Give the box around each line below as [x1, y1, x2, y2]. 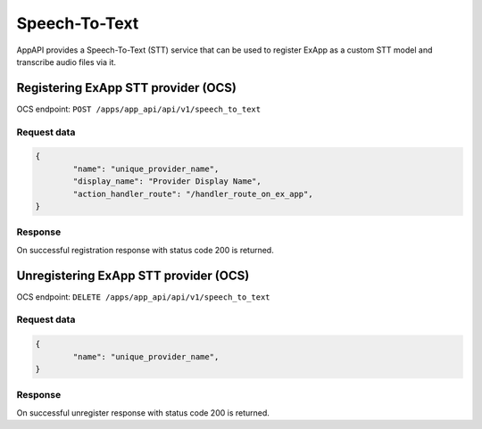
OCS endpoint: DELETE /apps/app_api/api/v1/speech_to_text [16, 291, 271, 302]
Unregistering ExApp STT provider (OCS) [16, 268, 250, 283]
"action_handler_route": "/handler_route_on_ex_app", [72, 188, 313, 199]
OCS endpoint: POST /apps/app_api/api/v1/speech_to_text [16, 103, 262, 114]
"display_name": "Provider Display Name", [72, 177, 262, 186]
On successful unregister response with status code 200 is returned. [16, 407, 270, 418]
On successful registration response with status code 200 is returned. [16, 244, 274, 255]
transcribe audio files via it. [16, 56, 116, 67]
